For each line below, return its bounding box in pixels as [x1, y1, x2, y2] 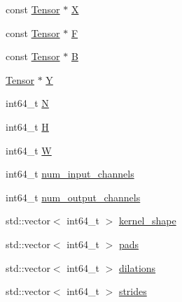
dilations [118, 260, 156, 275]
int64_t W [6, 143, 52, 157]
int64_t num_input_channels [6, 166, 134, 181]
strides [118, 284, 147, 299]
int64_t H [6, 119, 49, 134]
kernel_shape [118, 213, 176, 228]
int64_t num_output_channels [6, 189, 141, 204]
